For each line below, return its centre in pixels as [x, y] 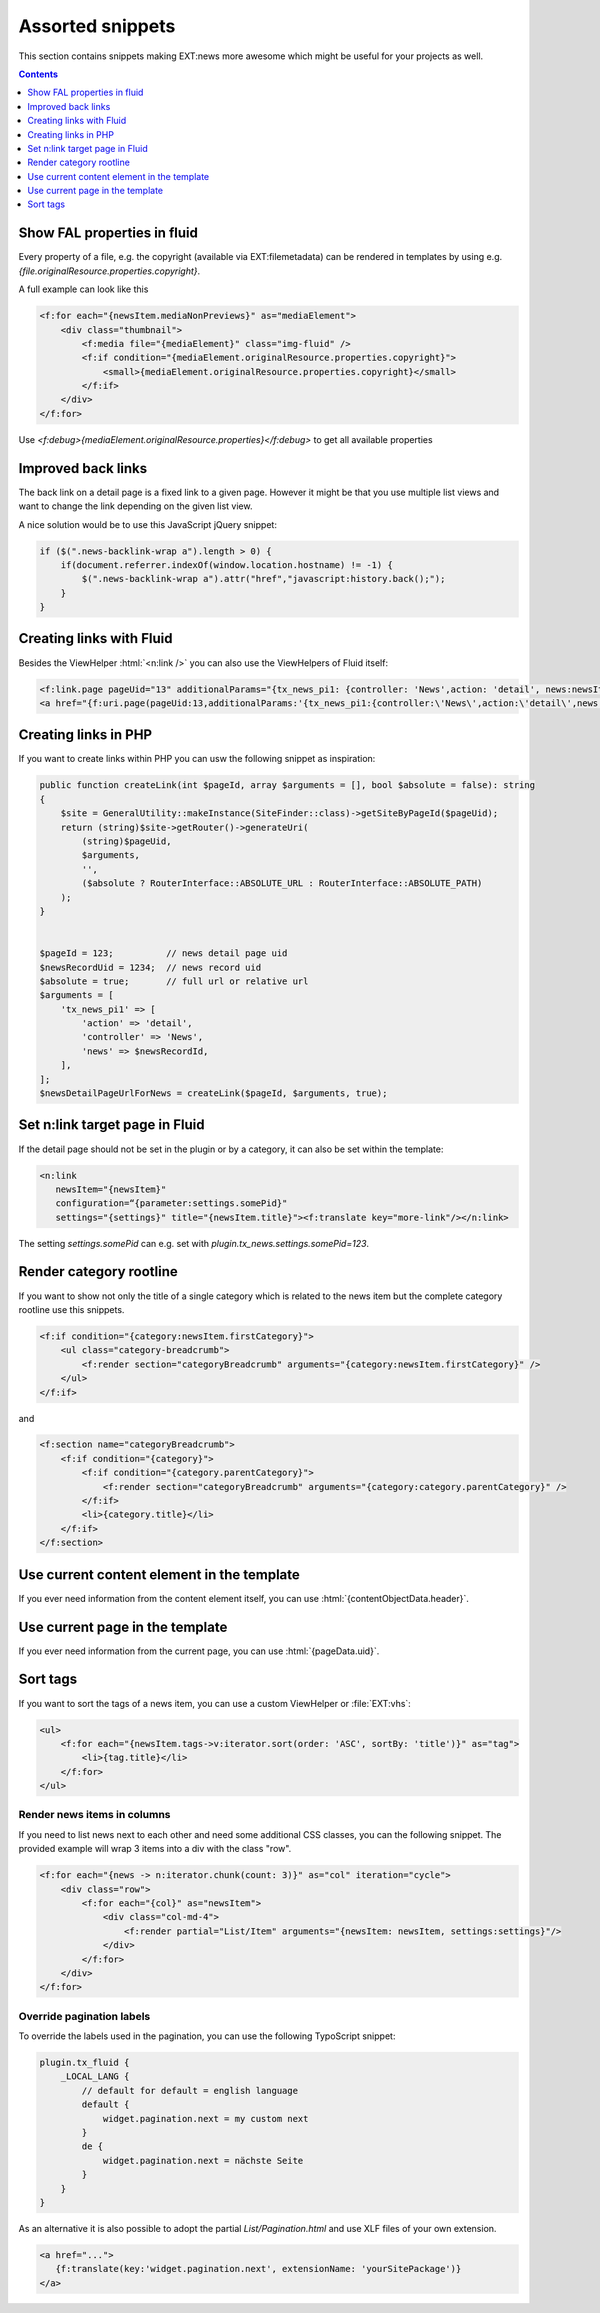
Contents [38, 74]
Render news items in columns [94, 1815]
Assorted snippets [97, 26]
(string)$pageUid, [126, 841]
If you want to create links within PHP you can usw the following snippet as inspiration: [197, 759]
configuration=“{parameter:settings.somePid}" [171, 1203]
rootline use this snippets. [71, 1309]
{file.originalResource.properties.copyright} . [109, 271]
